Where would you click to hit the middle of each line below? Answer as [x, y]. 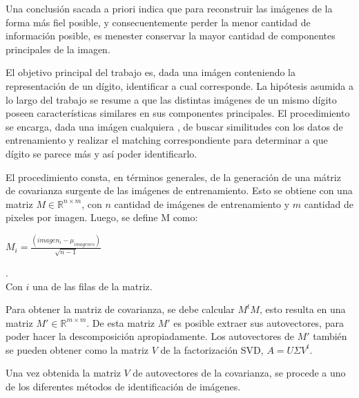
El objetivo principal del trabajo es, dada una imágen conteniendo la [151, 72]
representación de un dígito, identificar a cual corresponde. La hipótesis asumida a [180, 85]
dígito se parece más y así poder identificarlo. [101, 153]
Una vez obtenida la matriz [63, 373]
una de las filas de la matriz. [93, 286]
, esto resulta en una [302, 309]
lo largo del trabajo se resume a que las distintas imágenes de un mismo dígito [171, 99]
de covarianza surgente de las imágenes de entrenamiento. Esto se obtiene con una [179, 190]
